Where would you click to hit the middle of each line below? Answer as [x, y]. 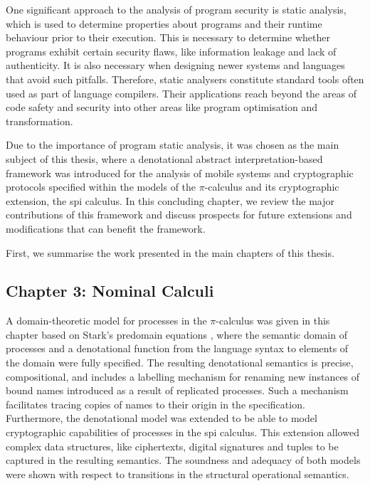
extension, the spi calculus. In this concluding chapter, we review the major [170, 200]
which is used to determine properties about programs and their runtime [164, 23]
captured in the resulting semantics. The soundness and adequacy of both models [183, 460]
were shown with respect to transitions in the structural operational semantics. [178, 474]
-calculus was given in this [273, 321]
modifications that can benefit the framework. [106, 228]
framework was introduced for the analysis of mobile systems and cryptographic [180, 173]
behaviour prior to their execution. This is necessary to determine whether [168, 37]
